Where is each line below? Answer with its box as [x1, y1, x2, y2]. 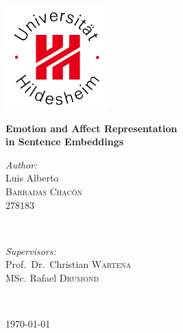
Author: [5, 157, 38, 171]
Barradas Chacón [5, 184, 83, 198]
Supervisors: [5, 243, 56, 258]
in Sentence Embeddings [5, 134, 124, 149]
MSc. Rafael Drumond [5, 270, 99, 284]
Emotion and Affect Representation [5, 121, 178, 135]
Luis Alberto [5, 171, 59, 185]
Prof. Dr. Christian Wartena [5, 257, 132, 271]
